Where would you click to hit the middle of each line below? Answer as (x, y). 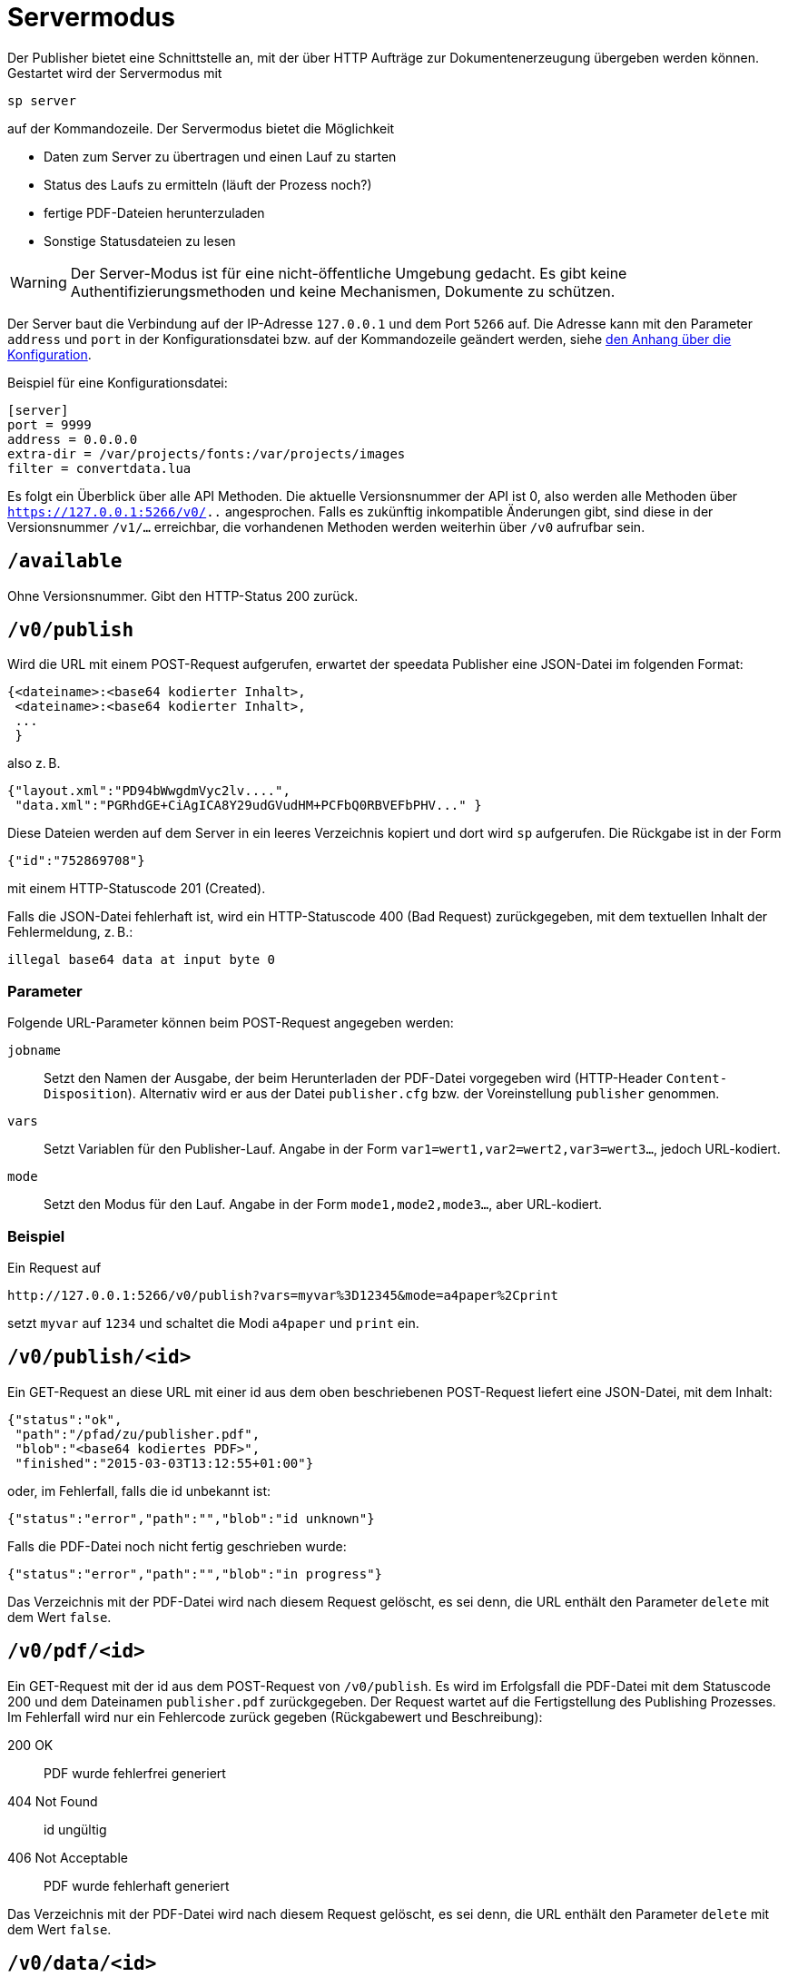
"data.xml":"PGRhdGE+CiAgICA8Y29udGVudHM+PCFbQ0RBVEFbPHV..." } (248, 806)
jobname (34, 1051)
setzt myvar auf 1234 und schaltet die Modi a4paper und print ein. (213, 1323)
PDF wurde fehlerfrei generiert (135, 1773)
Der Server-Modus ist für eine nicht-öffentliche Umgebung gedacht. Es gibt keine (349, 273)
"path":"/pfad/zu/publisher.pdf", (138, 1434)
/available (65, 561)
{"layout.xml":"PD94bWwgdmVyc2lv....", (149, 791)
